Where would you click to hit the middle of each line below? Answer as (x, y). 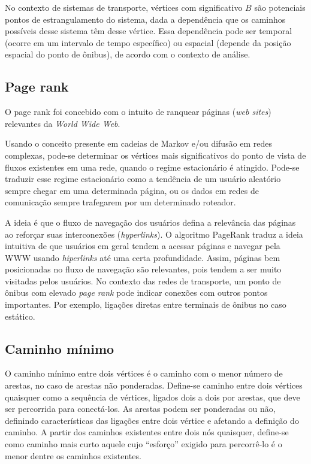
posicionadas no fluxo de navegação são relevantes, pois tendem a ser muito (143, 269)
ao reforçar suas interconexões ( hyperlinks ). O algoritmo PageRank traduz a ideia (154, 234)
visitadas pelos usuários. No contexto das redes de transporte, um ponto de (143, 280)
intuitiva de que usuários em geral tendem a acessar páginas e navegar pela (143, 246)
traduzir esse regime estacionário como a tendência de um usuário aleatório (143, 179)
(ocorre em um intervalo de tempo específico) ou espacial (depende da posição (148, 42)
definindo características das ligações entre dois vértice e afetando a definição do (152, 420)
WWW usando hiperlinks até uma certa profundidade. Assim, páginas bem (143, 257)
